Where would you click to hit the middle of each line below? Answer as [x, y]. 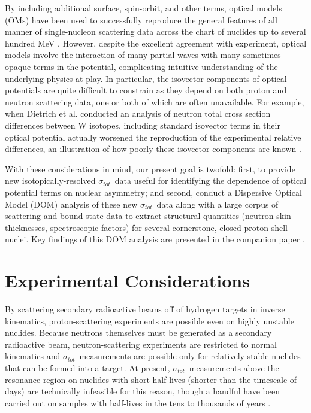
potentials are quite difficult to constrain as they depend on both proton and [146, 90]
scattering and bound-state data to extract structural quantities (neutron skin [148, 216]
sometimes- [263, 55]
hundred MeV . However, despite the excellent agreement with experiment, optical [156, 43]
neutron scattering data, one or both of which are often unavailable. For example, [155, 101]
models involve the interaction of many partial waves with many [123, 55]
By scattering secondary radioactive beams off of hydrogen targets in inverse [145, 309]
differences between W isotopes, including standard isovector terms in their [143, 125]
